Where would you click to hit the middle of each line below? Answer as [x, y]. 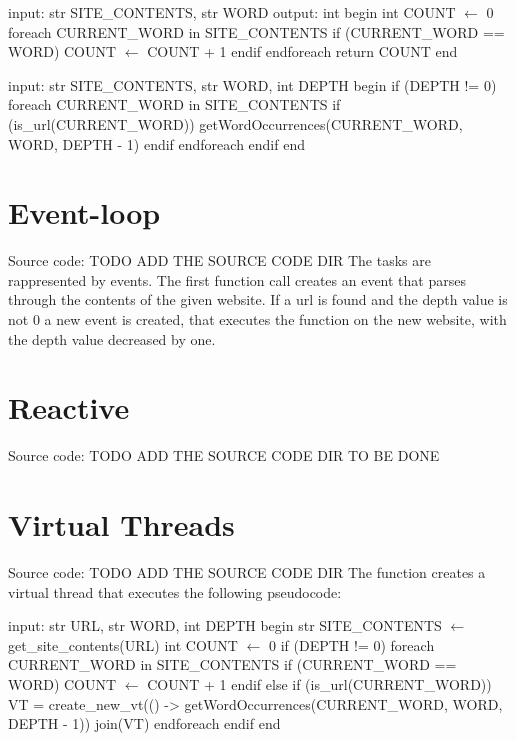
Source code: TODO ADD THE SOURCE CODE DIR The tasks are [219, 260]
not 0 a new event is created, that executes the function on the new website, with [257, 319]
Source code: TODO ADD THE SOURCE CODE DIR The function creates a [247, 572]
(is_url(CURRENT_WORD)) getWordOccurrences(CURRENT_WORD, [235, 123]
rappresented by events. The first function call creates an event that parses [237, 279]
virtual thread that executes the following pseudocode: [175, 591]
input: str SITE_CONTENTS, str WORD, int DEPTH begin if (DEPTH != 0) [252, 84]
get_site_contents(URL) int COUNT [123, 644]
